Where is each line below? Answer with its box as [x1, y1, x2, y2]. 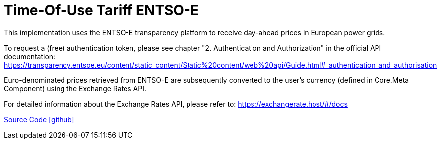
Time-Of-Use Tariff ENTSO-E [4, 2, 199, 19]
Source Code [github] [4, 115, 74, 124]
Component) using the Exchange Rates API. [4, 84, 146, 93]
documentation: [4, 52, 56, 61]
